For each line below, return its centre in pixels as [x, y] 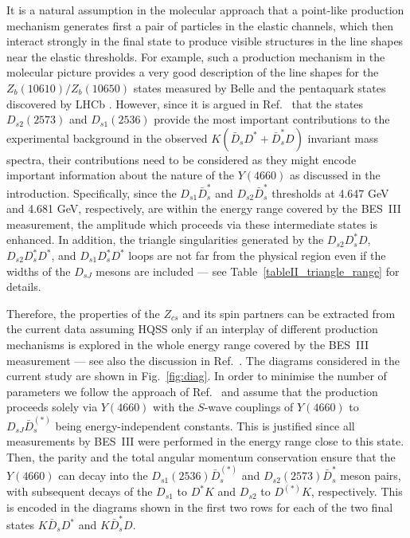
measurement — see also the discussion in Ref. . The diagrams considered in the [203, 360]
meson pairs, [371, 475]
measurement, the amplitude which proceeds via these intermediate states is [192, 224]
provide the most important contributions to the [272, 119]
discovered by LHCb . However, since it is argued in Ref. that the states [185, 103]
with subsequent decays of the [80, 491]
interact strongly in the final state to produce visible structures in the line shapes [205, 41]
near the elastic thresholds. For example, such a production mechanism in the [196, 56]
